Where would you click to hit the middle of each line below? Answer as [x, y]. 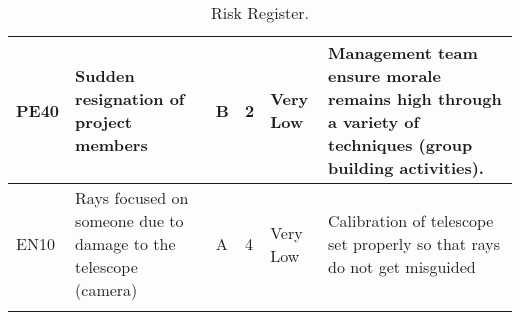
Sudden [105, 75]
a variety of [374, 121]
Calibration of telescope [411, 220]
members [111, 144]
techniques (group [400, 144]
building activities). [406, 167]
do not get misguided [402, 266]
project [103, 121]
